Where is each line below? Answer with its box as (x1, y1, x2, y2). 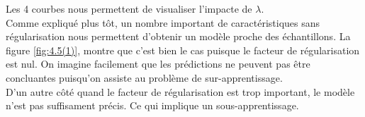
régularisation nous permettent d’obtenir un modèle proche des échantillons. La (6, 29, 351, 44)
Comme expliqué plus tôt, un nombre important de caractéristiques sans (6, 15, 320, 30)
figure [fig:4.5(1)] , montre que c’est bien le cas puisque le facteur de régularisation (6, 42, 360, 57)
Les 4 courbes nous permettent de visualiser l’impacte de (6, 1, 252, 16)
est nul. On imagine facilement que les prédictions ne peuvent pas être (6, 56, 310, 71)
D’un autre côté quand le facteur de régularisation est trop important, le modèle (6, 84, 355, 99)
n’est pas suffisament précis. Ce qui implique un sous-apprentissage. (6, 98, 299, 113)
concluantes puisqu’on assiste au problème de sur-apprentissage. (6, 70, 283, 85)
